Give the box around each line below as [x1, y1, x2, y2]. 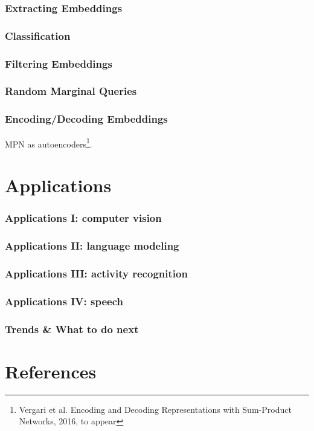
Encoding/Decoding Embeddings [5, 111, 168, 126]
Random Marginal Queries [5, 83, 137, 99]
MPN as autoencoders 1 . [5, 135, 92, 150]
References [5, 358, 97, 383]
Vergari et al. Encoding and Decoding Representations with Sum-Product [19, 403, 292, 415]
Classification [5, 28, 71, 43]
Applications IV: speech [5, 293, 123, 308]
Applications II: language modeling [5, 238, 179, 253]
